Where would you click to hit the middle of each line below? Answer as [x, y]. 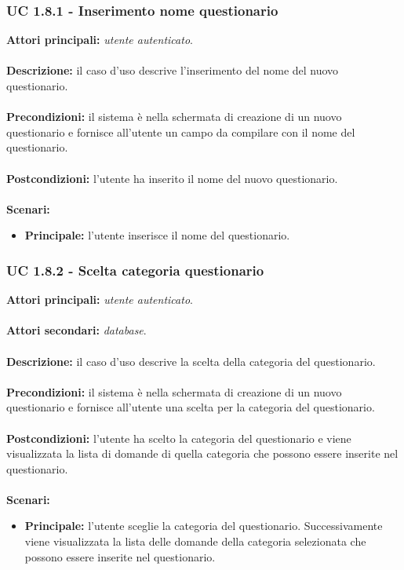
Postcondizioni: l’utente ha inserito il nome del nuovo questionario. [172, 178]
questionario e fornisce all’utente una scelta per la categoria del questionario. [191, 407]
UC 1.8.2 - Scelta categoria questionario [135, 270]
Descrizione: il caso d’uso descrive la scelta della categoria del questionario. [191, 361]
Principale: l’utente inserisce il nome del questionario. [157, 235]
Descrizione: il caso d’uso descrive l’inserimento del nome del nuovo [173, 70]
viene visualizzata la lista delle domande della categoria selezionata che [195, 541]
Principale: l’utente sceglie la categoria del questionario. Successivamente [204, 526]
